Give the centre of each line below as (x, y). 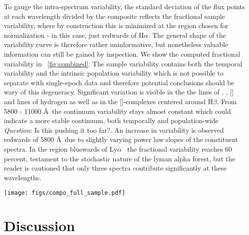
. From (227, 101)
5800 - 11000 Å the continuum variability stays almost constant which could (117, 111)
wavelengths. (23, 177)
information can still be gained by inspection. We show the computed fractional (122, 54)
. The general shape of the (187, 35)
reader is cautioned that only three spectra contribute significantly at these (115, 168)
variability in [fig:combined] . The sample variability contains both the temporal (123, 63)
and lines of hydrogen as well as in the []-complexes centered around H (109, 101)
